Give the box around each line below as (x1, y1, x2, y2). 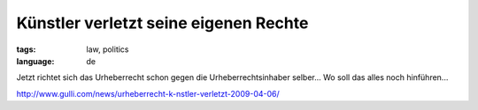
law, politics (86, 44, 129, 55)
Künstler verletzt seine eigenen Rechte (16, 13, 309, 33)
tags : (16, 44, 36, 55)
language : (16, 55, 55, 66)
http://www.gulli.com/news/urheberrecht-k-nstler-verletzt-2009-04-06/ (16, 88, 281, 99)
